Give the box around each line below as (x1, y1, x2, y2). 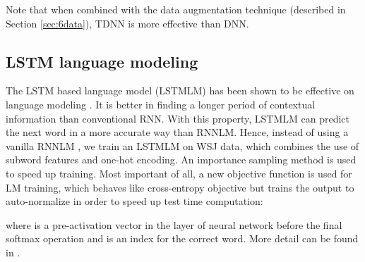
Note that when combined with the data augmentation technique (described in (6, 2, 346, 16)
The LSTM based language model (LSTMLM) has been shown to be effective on (6, 83, 354, 98)
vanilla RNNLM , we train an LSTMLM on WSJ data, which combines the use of (6, 138, 359, 153)
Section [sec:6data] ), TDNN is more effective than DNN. (6, 15, 249, 30)
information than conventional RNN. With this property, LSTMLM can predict (6, 111, 350, 125)
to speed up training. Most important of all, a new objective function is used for (6, 166, 352, 180)
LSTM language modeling (6, 50, 198, 72)
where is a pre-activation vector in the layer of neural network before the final (6, 217, 342, 232)
